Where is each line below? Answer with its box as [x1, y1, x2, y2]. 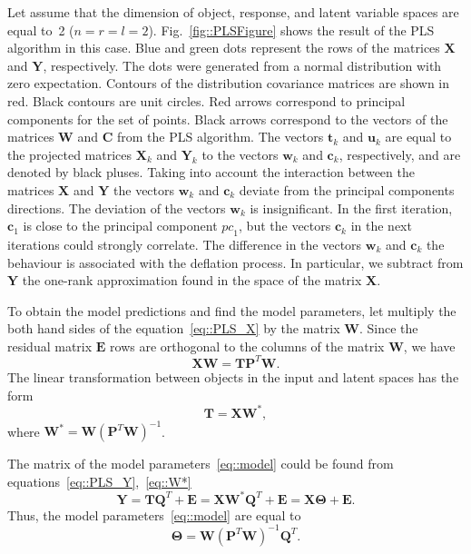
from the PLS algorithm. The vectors [116, 127, 324, 146]
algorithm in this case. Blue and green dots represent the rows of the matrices [7, 38, 440, 57]
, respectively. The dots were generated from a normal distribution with [43, 55, 442, 74]
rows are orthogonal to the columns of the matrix [110, 336, 385, 355]
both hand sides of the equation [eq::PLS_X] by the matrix [7, 319, 340, 338]
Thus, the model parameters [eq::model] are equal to [7, 505, 301, 524]
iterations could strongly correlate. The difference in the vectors [7, 234, 362, 253]
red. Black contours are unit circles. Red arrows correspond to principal [7, 91, 406, 110]
